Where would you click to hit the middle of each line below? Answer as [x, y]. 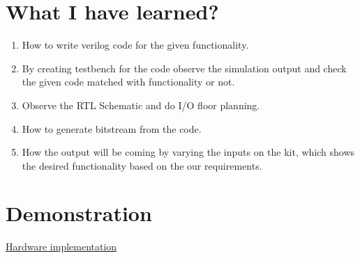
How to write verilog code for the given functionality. [135, 45]
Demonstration [79, 213]
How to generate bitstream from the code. [112, 128]
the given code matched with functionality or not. [128, 82]
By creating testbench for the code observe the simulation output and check [184, 68]
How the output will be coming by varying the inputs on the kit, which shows [188, 152]
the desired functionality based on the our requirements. [142, 165]
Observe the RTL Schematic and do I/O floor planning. [141, 105]
